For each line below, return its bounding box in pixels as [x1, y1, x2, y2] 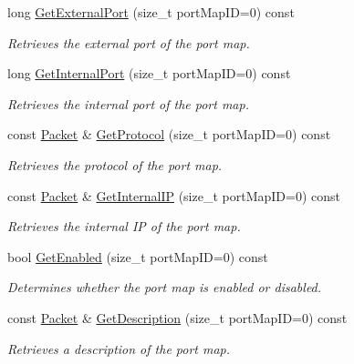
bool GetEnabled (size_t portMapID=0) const [7, 247, 268, 266]
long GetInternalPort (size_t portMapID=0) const [7, 64, 291, 83]
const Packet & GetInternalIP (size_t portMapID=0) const [7, 186, 340, 205]
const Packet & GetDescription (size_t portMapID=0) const [7, 308, 348, 327]
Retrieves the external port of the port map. [7, 33, 250, 52]
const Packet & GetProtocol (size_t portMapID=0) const [7, 125, 331, 144]
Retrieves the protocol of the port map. [7, 155, 223, 174]
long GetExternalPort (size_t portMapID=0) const [7, 3, 295, 21]
